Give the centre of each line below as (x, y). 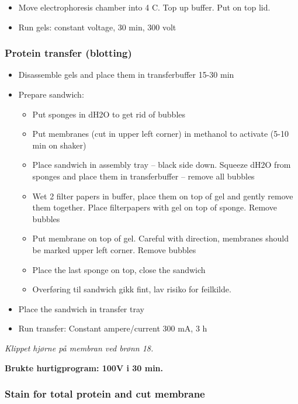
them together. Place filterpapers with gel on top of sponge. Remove (155, 207)
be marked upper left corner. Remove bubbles (114, 249)
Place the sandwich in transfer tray (81, 308)
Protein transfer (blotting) (68, 53)
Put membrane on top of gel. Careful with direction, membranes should (161, 238)
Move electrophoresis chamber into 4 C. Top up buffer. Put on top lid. (144, 7)
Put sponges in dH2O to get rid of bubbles (109, 114)
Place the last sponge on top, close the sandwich (119, 269)
